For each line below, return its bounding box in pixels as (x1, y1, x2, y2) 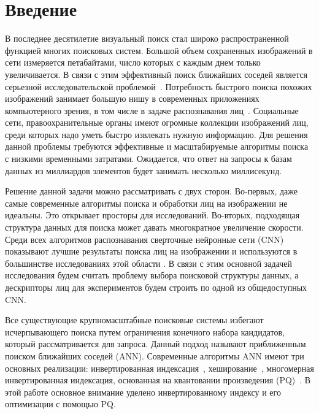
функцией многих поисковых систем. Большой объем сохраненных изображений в (5, 44, 313, 56)
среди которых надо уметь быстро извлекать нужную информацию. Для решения (5, 128, 308, 140)
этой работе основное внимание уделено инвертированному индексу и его (5, 385, 281, 398)
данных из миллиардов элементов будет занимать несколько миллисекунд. (5, 164, 282, 177)
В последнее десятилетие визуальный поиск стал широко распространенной (5, 32, 289, 45)
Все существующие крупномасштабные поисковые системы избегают (5, 313, 264, 326)
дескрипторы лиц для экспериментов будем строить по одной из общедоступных (5, 281, 307, 293)
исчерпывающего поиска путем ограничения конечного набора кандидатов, (5, 325, 285, 338)
